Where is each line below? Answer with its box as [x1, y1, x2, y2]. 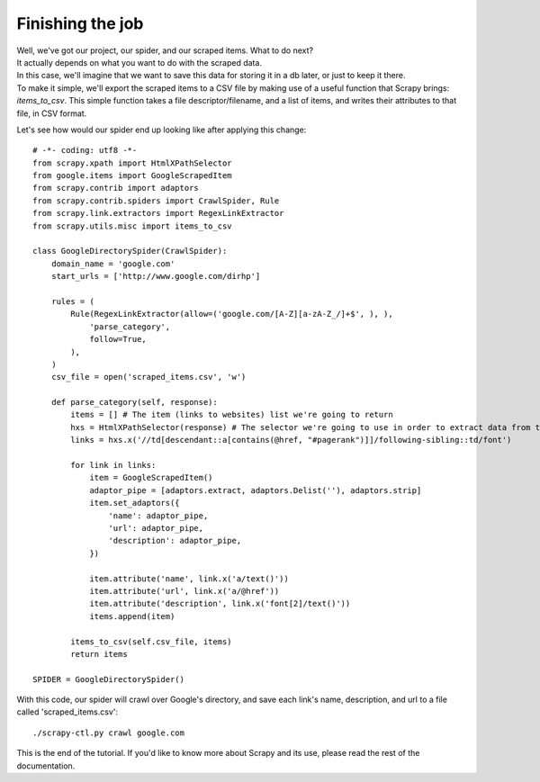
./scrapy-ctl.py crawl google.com [32, 727, 184, 738]
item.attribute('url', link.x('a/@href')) [89, 586, 280, 596]
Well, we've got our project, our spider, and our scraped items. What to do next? [16, 45, 314, 56]
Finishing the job [16, 13, 144, 33]
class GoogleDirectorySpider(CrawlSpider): [32, 246, 228, 256]
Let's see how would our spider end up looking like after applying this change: [16, 124, 307, 135]
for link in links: [70, 460, 157, 471]
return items [70, 649, 128, 659]
